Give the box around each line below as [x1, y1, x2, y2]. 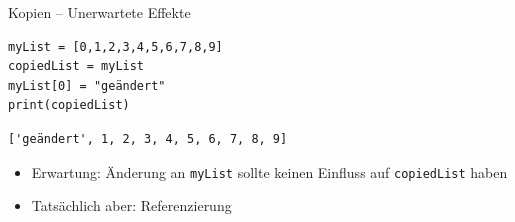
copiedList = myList [8, 59, 145, 74]
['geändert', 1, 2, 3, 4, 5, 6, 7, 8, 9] [8, 131, 288, 146]
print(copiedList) [8, 98, 130, 113]
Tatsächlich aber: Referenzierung [31, 195, 232, 216]
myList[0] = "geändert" [8, 78, 166, 93]
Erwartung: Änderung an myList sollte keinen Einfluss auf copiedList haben [31, 161, 508, 182]
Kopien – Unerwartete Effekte [8, 2, 191, 22]
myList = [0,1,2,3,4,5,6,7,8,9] [8, 39, 223, 54]
